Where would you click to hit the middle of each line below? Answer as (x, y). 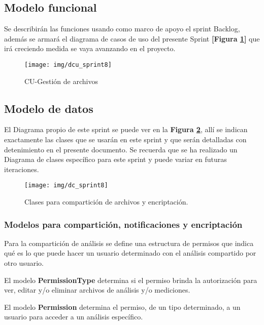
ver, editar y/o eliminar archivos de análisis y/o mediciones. (97, 290)
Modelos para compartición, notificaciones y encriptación (123, 224)
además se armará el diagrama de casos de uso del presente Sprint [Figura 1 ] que (132, 38)
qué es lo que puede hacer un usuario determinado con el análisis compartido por (130, 253)
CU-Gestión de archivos (61, 81)
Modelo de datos (49, 108)
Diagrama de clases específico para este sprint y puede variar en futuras (115, 159)
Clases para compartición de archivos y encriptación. (106, 202)
